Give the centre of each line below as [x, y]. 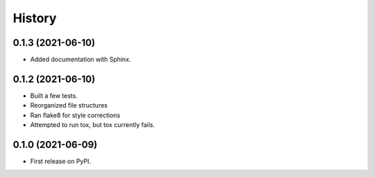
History [35, 18]
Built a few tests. [54, 95]
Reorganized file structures [69, 106]
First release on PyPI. [61, 161]
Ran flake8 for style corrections [75, 115]
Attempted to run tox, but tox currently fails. [93, 125]
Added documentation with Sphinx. [81, 60]
